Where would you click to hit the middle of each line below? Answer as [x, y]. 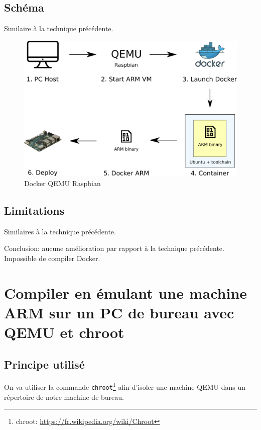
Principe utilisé [44, 364]
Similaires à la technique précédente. [60, 231]
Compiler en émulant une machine [126, 292]
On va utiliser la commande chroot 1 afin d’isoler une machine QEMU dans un [125, 386]
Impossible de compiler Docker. [52, 258]
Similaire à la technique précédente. [59, 28]
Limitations [34, 210]
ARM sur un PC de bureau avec [119, 312]
